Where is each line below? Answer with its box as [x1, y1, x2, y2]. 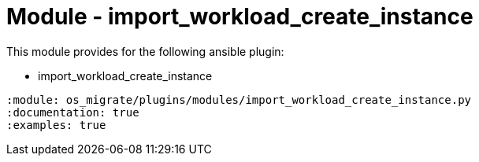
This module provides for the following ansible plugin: [6, 44, 284, 58]
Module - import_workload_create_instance [6, 3, 473, 30]
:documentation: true [6, 105, 139, 119]
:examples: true [6, 118, 106, 131]
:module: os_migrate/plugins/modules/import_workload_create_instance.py [6, 93, 472, 106]
